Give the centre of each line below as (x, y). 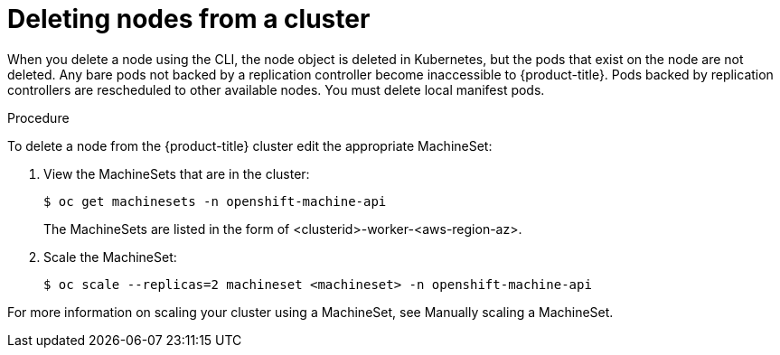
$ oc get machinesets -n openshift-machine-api (215, 201)
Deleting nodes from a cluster (189, 19)
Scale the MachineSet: (110, 257)
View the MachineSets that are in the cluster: (177, 173)
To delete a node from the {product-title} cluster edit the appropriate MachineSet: (250, 145)
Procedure (38, 117)
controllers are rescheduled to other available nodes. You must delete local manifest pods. (276, 89)
